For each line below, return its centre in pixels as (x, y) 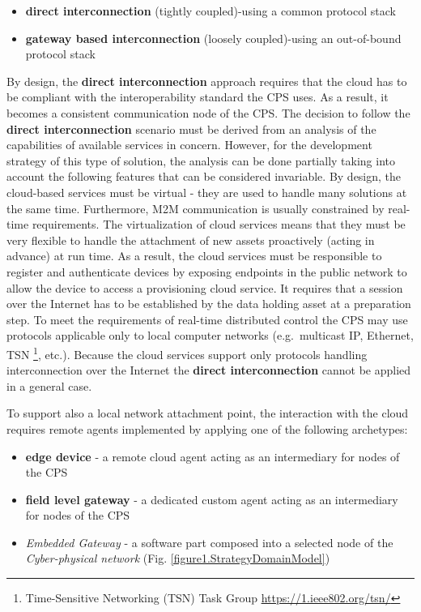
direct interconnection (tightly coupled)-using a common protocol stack (210, 11)
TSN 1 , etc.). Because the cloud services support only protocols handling (187, 353)
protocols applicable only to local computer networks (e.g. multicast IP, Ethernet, (210, 335)
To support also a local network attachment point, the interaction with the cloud (208, 413)
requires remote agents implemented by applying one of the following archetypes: (207, 428)
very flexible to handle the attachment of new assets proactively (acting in (191, 240)
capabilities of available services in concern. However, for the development (189, 145)
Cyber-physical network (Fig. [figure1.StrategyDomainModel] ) (178, 558)
